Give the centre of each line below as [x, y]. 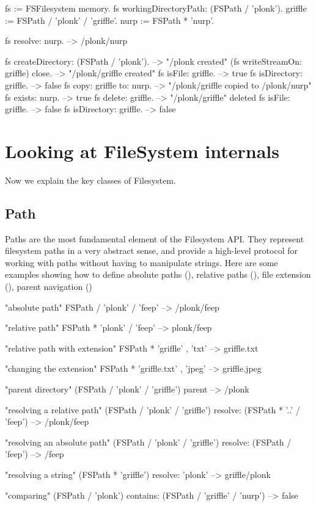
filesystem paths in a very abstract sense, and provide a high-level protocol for [151, 251]
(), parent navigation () [49, 287]
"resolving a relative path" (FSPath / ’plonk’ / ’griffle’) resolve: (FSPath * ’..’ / [152, 409]
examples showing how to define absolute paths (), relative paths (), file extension [158, 274]
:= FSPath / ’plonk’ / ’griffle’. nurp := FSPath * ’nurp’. [110, 20]
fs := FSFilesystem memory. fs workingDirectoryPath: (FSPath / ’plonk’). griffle [156, 8]
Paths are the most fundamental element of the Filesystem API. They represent [155, 238]
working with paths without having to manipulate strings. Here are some [141, 262]
